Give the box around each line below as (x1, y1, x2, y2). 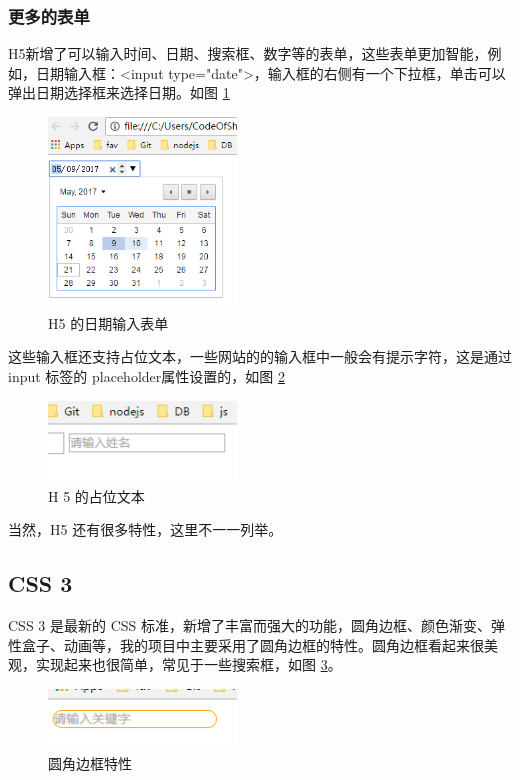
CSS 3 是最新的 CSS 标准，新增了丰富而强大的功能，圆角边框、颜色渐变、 (8, 615, 491, 635)
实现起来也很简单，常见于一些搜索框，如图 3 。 (35, 654, 342, 675)
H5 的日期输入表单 (48, 312, 169, 333)
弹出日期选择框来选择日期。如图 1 (8, 82, 230, 103)
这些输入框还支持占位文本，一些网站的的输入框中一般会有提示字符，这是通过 (8, 346, 512, 367)
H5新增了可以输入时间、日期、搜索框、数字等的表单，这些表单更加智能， (8, 43, 488, 64)
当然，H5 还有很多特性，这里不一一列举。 (8, 519, 283, 540)
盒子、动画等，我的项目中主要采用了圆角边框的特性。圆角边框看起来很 (21, 634, 484, 655)
